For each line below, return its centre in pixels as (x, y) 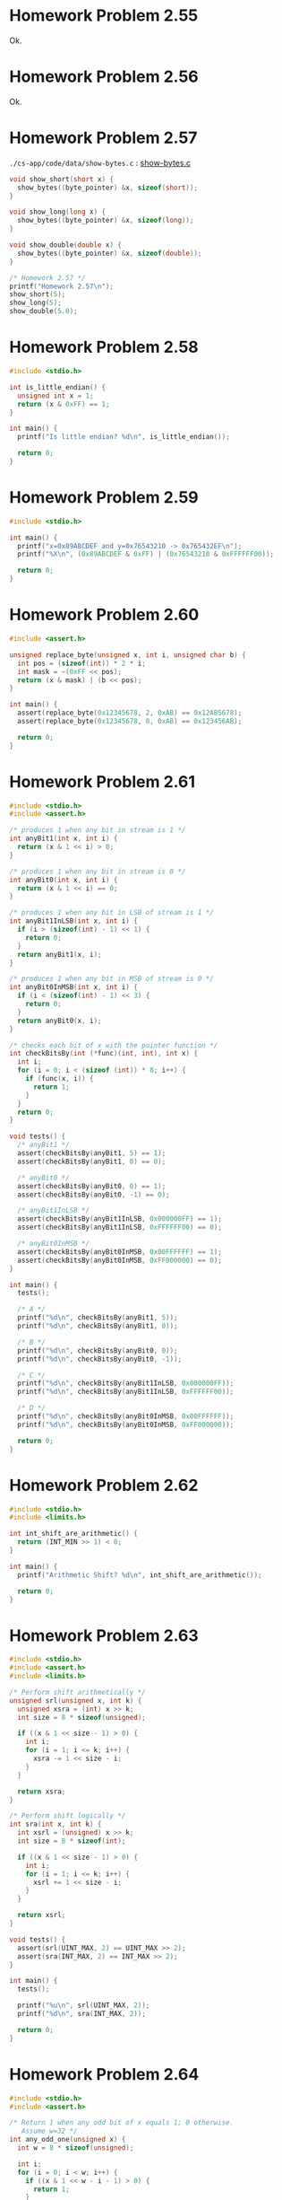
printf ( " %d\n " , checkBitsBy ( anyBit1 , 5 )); (98, 1318)
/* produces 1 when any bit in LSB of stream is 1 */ (112, 913)
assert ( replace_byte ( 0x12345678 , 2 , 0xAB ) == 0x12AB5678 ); (130, 713)
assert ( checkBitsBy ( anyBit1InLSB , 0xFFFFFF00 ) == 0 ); (120, 1227)
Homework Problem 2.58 (104, 347)
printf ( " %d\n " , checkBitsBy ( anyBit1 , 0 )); (98, 1326)
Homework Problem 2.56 (104, 77)
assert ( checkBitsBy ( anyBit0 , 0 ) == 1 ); (92, 1186)
